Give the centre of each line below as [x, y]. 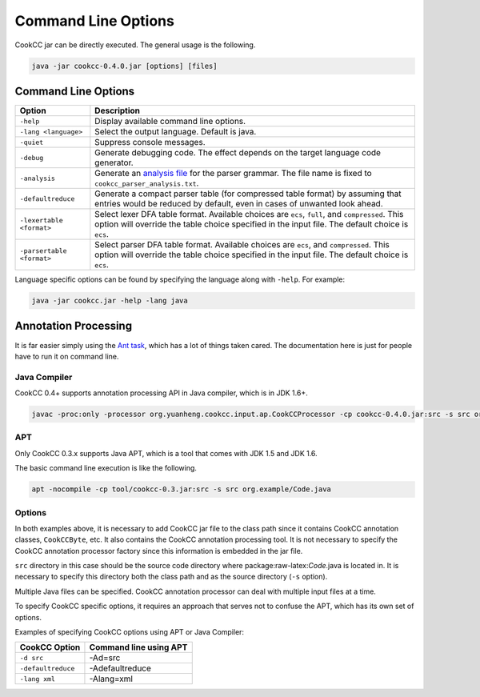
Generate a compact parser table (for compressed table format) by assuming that [248, 194]
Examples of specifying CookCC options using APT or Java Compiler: [129, 632]
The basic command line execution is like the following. [106, 468]
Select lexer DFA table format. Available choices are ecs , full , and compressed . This [249, 214]
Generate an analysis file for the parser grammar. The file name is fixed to [233, 174]
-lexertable [41, 220]
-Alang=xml [111, 679]
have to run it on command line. [67, 356]
